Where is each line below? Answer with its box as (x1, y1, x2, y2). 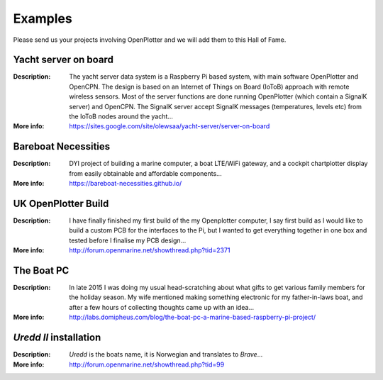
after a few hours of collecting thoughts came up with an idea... (69, 303, 255, 311)
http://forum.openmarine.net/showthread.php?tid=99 (69, 360, 225, 369)
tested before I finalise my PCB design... (69, 236, 187, 245)
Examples (13, 11, 72, 26)
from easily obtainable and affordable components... (69, 169, 223, 177)
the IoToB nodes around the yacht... (69, 112, 174, 121)
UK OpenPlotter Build (13, 197, 109, 209)
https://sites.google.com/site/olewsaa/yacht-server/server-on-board (69, 122, 270, 130)
